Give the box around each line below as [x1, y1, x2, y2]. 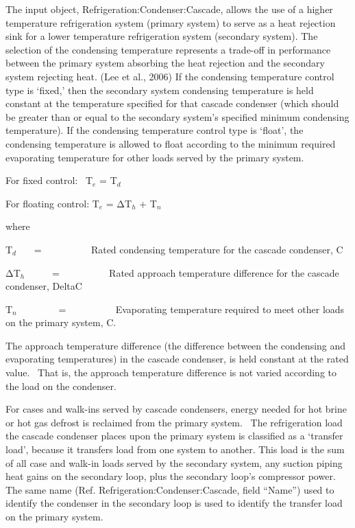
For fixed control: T [5, 173, 93, 187]
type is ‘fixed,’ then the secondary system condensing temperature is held [5, 82, 314, 97]
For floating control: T [5, 196, 99, 210]
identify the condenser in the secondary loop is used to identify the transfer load [5, 496, 343, 510]
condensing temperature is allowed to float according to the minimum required [5, 136, 336, 150]
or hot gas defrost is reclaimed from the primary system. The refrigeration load [5, 415, 343, 429]
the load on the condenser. [5, 378, 117, 393]
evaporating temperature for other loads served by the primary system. [5, 150, 304, 164]
